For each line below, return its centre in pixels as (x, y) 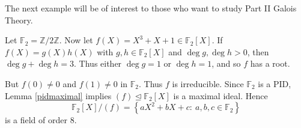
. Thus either (98, 63)
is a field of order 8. (41, 120)
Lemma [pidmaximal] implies (58, 95)
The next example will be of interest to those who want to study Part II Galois (151, 8)
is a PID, (275, 83)
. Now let (76, 40)
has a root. (270, 63)
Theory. (19, 20)
